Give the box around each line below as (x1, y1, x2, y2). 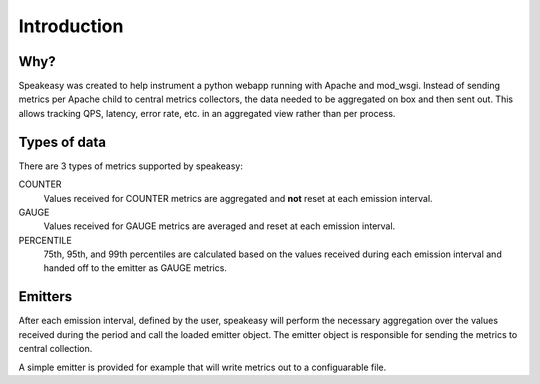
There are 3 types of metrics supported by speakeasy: (18, 160, 244, 172)
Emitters (18, 288, 73, 305)
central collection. (18, 343, 93, 355)
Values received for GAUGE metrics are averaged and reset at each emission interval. (43, 220, 396, 232)
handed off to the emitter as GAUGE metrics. (43, 262, 227, 274)
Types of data (18, 133, 107, 150)
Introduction (18, 15, 124, 37)
